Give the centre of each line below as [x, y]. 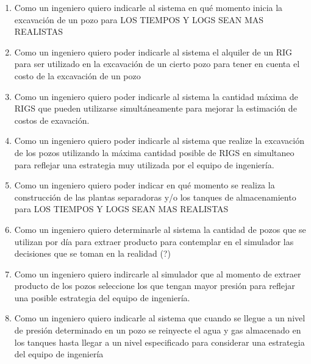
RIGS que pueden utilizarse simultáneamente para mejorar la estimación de [155, 108]
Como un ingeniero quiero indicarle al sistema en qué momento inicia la [148, 7]
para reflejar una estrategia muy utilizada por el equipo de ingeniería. [144, 164]
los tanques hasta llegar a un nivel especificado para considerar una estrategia [159, 342]
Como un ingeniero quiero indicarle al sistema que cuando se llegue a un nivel [160, 318]
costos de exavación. [52, 120]
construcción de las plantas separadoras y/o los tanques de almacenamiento [155, 197]
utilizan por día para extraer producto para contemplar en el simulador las [154, 241]
